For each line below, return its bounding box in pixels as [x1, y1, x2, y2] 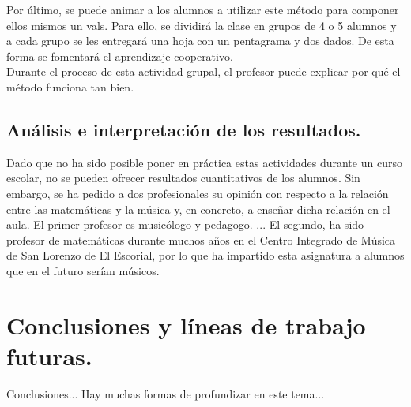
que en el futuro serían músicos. [6, 262, 160, 278]
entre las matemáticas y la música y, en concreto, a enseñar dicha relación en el [6, 200, 390, 217]
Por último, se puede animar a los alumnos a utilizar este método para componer [6, 2, 399, 17]
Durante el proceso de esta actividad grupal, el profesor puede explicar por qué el [6, 63, 401, 80]
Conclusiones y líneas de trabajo [6, 308, 366, 341]
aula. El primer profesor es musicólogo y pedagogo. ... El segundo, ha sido [6, 216, 364, 233]
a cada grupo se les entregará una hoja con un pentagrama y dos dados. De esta [6, 32, 394, 49]
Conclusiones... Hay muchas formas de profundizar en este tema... [6, 385, 325, 401]
